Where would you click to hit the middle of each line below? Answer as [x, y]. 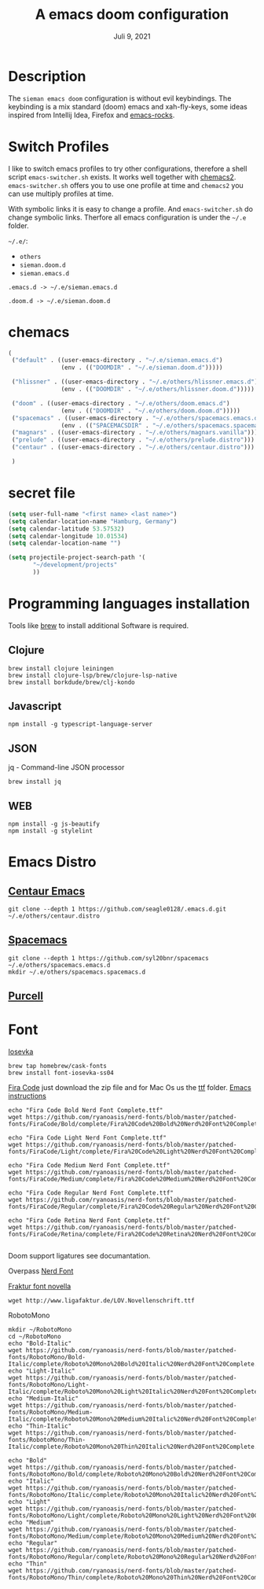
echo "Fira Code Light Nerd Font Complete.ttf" [88, 1138]
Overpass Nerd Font [41, 1271]
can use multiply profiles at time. [61, 194]
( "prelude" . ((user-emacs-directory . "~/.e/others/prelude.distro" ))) [133, 440]
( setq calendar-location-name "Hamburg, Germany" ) [93, 521]
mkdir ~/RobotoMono [40, 1330]
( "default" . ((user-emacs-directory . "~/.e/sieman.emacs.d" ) [117, 360]
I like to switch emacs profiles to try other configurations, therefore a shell [128, 168]
